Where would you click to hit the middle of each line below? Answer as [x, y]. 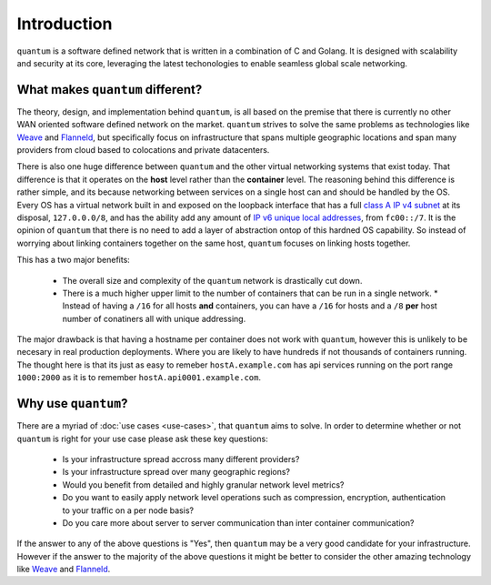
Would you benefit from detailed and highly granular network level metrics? [203, 484]
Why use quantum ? [72, 403]
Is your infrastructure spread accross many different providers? [181, 459]
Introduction [65, 24]
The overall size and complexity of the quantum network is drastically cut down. [212, 280]
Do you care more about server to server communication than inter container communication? [238, 522]
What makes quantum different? [110, 90]
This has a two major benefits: [74, 260]
